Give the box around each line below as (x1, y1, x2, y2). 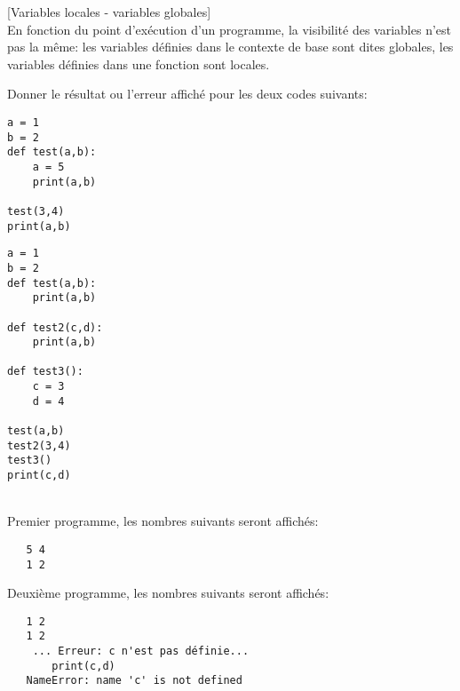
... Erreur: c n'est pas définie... (32, 645, 250, 658)
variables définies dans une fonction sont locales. (7, 54, 270, 73)
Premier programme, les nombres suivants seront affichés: (7, 512, 319, 530)
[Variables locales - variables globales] (7, 3, 211, 20)
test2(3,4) (7, 439, 71, 452)
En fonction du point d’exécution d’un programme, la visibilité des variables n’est (7, 20, 452, 38)
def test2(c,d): (7, 321, 103, 334)
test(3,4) (7, 204, 65, 218)
